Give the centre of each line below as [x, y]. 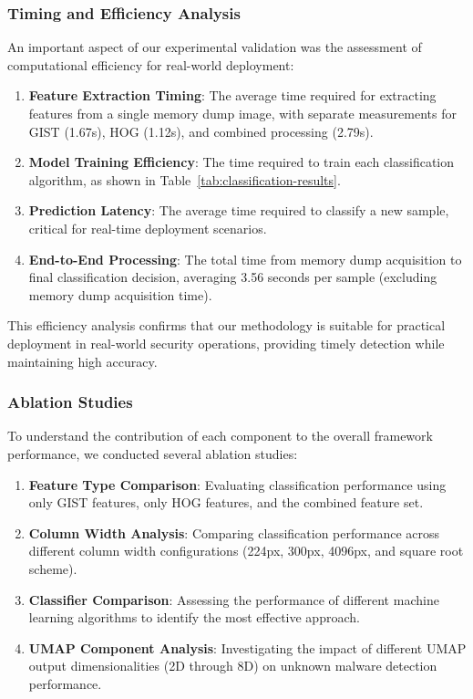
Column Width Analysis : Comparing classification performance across [234, 532]
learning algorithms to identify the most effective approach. [194, 617]
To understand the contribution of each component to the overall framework [220, 436]
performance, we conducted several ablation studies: [153, 453]
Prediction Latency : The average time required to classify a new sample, [239, 210]
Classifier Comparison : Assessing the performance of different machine [234, 599]
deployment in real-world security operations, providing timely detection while [226, 343]
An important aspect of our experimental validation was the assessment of [215, 47]
